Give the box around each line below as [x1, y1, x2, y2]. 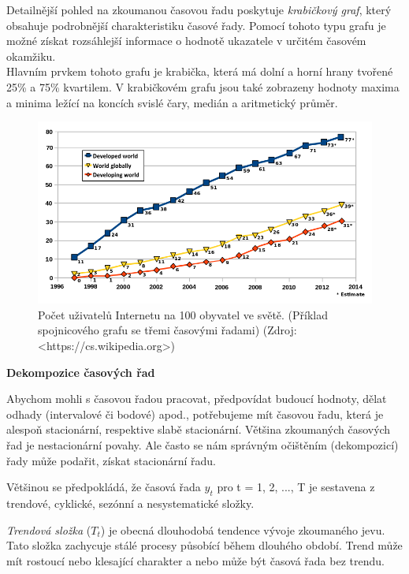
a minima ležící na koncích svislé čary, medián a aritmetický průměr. [6, 94, 338, 110]
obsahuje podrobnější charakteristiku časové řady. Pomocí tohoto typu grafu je [6, 17, 386, 33]
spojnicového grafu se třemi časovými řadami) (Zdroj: [38, 322, 297, 338]
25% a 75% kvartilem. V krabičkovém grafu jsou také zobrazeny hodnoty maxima [6, 78, 400, 95]
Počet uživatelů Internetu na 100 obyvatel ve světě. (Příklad [38, 306, 329, 322]
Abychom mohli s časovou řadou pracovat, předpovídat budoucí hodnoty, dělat [6, 390, 387, 407]
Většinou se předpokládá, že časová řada [6, 479, 201, 495]
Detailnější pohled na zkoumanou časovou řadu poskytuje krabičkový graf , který [6, 2, 392, 17]
